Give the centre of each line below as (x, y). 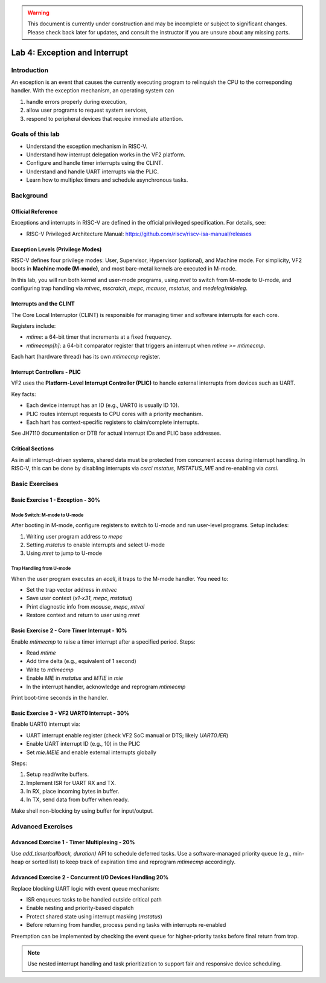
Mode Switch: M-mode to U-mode (47, 515)
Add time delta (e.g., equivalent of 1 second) (81, 661)
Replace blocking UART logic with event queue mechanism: (85, 888)
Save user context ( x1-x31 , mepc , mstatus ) (79, 598)
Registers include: (34, 325)
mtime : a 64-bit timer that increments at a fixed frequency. (99, 337)
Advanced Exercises (42, 826)
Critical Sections (33, 449)
